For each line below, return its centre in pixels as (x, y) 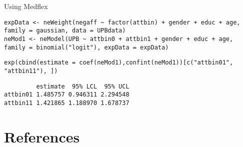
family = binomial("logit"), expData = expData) (86, 47)
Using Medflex (26, 6)
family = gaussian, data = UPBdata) (65, 31)
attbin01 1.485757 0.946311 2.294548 (67, 95)
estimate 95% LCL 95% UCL (83, 86)
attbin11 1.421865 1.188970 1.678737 (67, 103)
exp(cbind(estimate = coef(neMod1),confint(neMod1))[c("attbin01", (119, 63)
